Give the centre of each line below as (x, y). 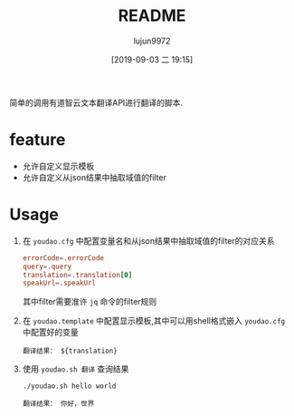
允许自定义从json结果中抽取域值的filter (95, 177)
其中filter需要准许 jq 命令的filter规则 (90, 302)
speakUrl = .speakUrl (59, 283)
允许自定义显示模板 (58, 166)
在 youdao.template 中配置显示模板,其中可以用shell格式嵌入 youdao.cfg (154, 321)
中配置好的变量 (50, 333)
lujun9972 (152, 41)
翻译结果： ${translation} (70, 351)
